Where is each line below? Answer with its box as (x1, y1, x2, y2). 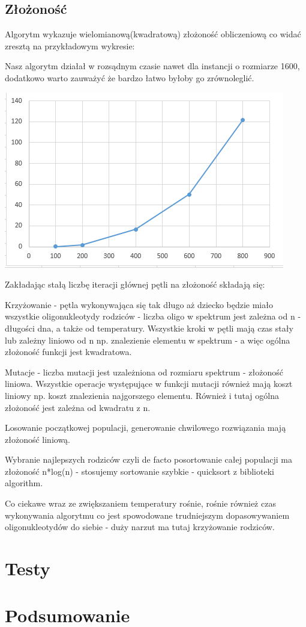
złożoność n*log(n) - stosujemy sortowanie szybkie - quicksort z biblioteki (5, 465, 274, 477)
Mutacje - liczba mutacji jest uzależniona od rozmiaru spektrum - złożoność (5, 365, 283, 378)
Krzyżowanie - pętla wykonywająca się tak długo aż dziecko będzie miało (5, 298, 273, 310)
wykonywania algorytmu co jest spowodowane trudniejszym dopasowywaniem (5, 508, 290, 521)
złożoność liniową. (5, 433, 70, 445)
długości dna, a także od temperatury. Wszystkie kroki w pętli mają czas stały (5, 321, 293, 334)
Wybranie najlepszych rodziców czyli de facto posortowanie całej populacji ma (5, 453, 293, 466)
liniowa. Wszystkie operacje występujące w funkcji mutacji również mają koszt (5, 377, 293, 390)
